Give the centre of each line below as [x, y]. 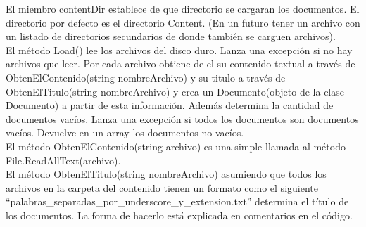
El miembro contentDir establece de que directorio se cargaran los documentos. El [183, 8]
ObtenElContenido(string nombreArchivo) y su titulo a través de [146, 77]
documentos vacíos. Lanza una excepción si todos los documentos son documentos [182, 118]
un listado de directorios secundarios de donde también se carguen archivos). [171, 36]
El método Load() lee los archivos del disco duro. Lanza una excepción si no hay [179, 50]
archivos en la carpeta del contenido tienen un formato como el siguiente [162, 187]
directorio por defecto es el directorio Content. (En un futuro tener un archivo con [183, 22]
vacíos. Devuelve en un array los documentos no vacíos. [125, 132]
